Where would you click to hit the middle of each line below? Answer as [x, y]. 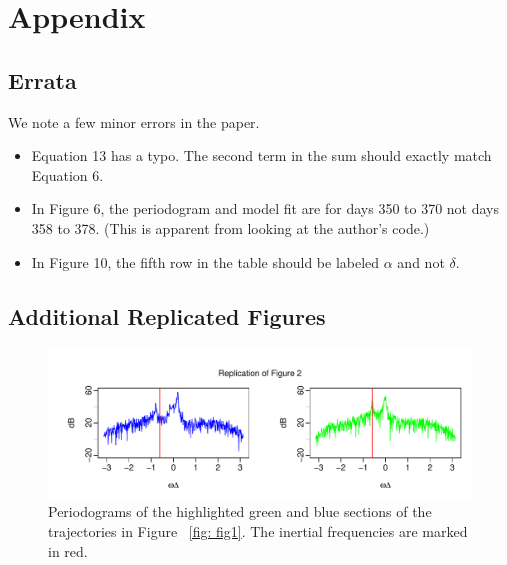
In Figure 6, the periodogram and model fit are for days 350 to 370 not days [265, 208]
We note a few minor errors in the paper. [134, 121]
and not [421, 261]
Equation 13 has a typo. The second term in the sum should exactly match [261, 155]
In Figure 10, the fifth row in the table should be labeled [205, 261]
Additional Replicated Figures [167, 315]
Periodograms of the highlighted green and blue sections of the [240, 511]
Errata [42, 79]
